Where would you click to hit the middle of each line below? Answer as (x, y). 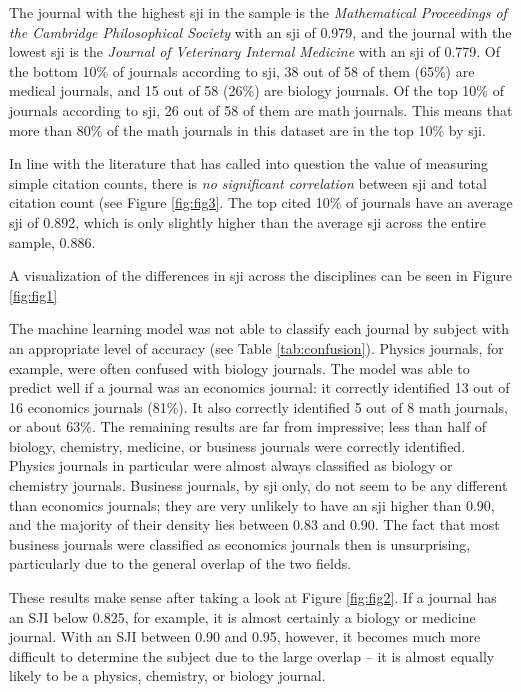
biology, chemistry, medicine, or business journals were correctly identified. (237, 445)
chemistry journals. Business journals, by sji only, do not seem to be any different (258, 485)
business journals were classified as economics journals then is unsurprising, (240, 543)
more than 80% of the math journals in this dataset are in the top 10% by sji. (247, 129)
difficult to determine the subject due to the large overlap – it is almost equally (252, 655)
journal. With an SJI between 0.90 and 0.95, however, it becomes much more (245, 636)
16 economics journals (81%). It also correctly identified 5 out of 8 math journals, (259, 406)
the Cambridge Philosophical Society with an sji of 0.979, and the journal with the (260, 31)
